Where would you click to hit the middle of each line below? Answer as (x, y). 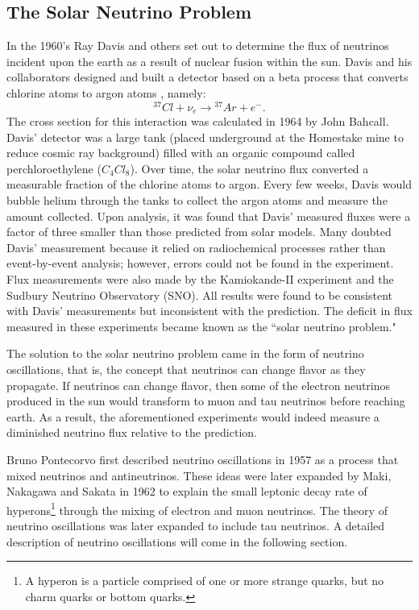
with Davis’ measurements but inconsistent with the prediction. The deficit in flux (209, 311)
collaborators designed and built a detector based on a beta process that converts (207, 77)
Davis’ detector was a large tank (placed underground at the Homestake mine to (205, 137)
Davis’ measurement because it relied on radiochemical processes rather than (196, 247)
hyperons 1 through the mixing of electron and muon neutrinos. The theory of (197, 508)
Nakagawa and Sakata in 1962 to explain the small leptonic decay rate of (187, 491)
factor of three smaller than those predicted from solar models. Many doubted (199, 232)
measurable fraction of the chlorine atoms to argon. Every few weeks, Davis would (209, 184)
